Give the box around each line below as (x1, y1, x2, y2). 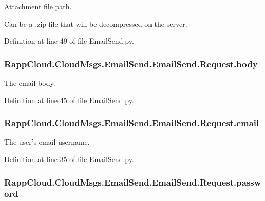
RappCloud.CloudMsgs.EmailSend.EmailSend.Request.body (4, 57, 258, 70)
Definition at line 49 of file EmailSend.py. (4, 35, 134, 46)
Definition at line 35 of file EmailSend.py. (4, 154, 134, 164)
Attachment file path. (4, 1, 72, 11)
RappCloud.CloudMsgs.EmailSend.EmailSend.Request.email (4, 116, 259, 129)
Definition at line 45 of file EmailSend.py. (4, 94, 134, 105)
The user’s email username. (4, 136, 90, 147)
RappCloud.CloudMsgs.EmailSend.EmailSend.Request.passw (4, 175, 261, 188)
